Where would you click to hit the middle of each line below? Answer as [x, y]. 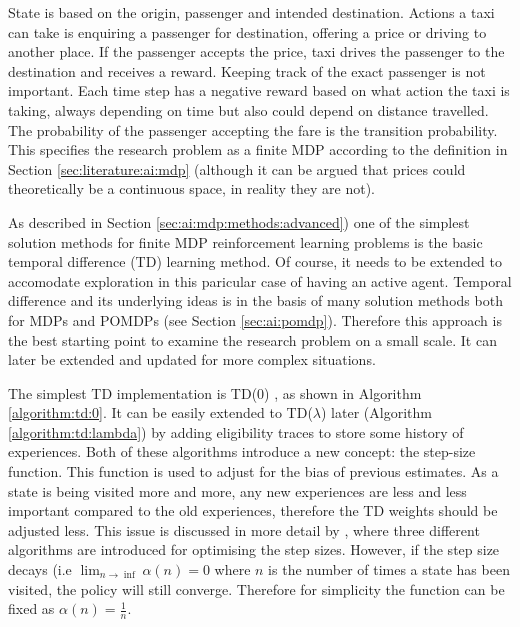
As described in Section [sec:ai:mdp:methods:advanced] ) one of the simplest [239, 221]
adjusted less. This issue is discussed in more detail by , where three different [244, 529]
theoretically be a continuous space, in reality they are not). [191, 188]
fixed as [31, 608]
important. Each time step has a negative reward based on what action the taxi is [259, 90]
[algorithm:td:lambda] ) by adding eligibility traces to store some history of [236, 431]
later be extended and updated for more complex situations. [192, 359]
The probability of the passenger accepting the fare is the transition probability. [253, 129]
